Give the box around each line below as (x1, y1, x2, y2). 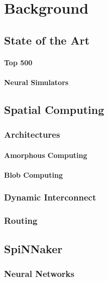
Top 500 (4, 57, 33, 67)
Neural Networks (4, 267, 74, 279)
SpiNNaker (4, 240, 63, 256)
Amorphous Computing (4, 149, 87, 160)
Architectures (4, 128, 60, 141)
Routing (4, 214, 38, 227)
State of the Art (4, 32, 90, 48)
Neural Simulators (4, 76, 69, 87)
